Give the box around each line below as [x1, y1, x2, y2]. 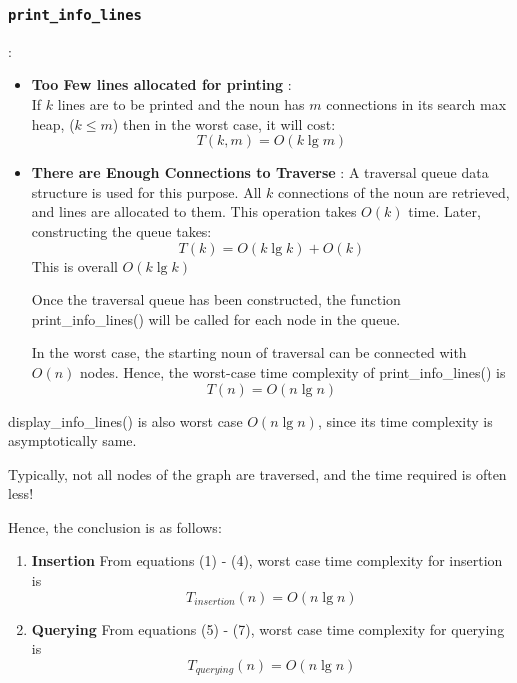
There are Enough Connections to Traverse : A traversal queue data [31, 162, 489, 183]
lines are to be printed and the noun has [57, 93, 305, 114]
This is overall [31, 255, 118, 276]
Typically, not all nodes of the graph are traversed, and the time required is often [8, 463, 507, 484]
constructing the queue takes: [31, 220, 212, 241]
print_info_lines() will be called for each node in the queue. [31, 308, 401, 329]
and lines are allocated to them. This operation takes [31, 201, 357, 222]
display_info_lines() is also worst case [8, 410, 243, 431]
